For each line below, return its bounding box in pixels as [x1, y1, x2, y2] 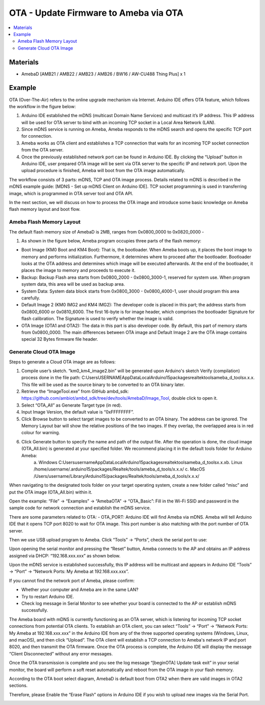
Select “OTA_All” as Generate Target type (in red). [21, 402, 122, 408]
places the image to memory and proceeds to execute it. [21, 267, 136, 273]
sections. [9, 682, 28, 688]
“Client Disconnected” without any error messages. [9, 650, 113, 656]
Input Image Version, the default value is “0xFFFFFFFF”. [21, 409, 134, 415]
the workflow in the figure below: [9, 103, 76, 109]
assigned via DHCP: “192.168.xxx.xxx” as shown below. [9, 553, 121, 558]
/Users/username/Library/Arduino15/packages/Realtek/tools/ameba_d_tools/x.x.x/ [33, 473, 200, 479]
